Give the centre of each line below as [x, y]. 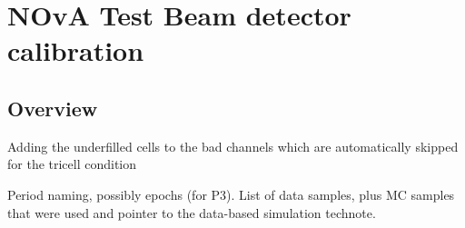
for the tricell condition [72, 164]
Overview [53, 108]
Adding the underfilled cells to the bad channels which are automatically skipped [233, 146]
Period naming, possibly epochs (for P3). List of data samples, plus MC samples [231, 194]
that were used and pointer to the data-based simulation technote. [192, 212]
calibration [76, 50]
